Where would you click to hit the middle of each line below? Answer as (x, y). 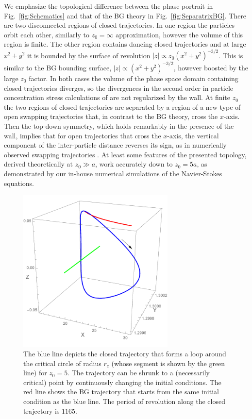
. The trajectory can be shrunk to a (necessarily (139, 373)
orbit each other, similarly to (47, 34)
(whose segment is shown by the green (168, 363)
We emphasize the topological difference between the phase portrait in (109, 6)
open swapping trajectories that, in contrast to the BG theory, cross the (111, 116)
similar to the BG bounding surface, (58, 67)
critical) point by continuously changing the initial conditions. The (122, 382)
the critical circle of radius (62, 363)
